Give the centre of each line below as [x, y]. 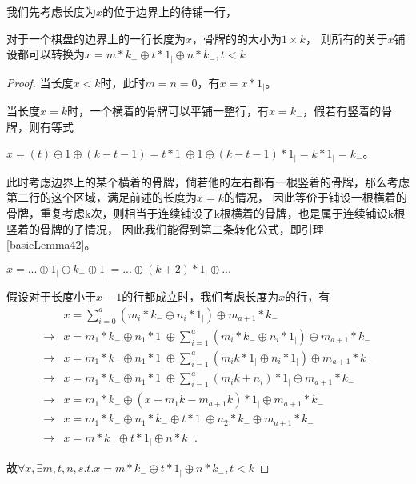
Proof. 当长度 [40, 82]
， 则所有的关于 [346, 38]
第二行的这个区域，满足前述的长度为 [102, 197]
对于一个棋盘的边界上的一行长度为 [96, 38]
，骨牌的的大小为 [237, 38]
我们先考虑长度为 [51, 11]
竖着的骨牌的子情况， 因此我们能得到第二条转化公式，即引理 [165, 228]
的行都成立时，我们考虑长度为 [200, 296]
